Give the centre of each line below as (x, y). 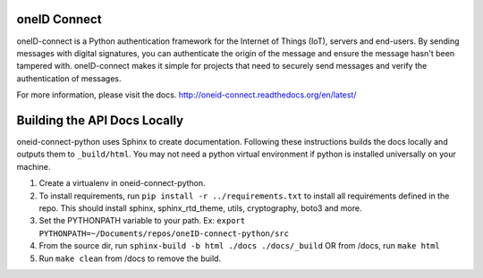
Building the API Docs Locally (100, 120)
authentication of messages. (69, 78)
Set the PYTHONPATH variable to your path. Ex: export (142, 221)
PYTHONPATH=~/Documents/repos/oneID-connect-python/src (164, 233)
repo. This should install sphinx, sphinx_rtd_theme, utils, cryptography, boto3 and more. (200, 208)
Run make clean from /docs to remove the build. (130, 258)
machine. (34, 166)
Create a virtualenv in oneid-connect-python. (122, 183)
